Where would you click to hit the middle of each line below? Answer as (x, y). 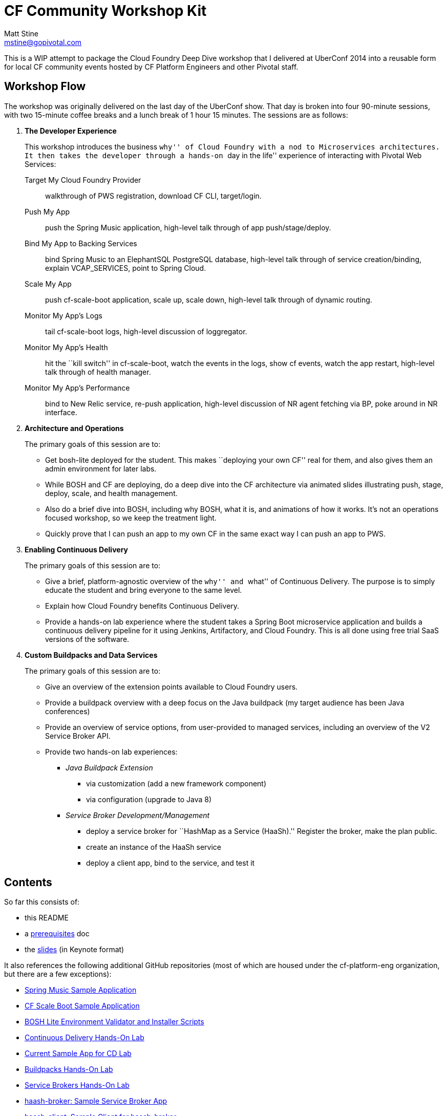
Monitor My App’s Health (66, 347)
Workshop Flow (45, 87)
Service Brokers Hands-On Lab (77, 1085)
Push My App (47, 211)
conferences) (68, 711)
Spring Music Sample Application (81, 990)
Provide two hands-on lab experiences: (111, 752)
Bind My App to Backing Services (81, 243)
